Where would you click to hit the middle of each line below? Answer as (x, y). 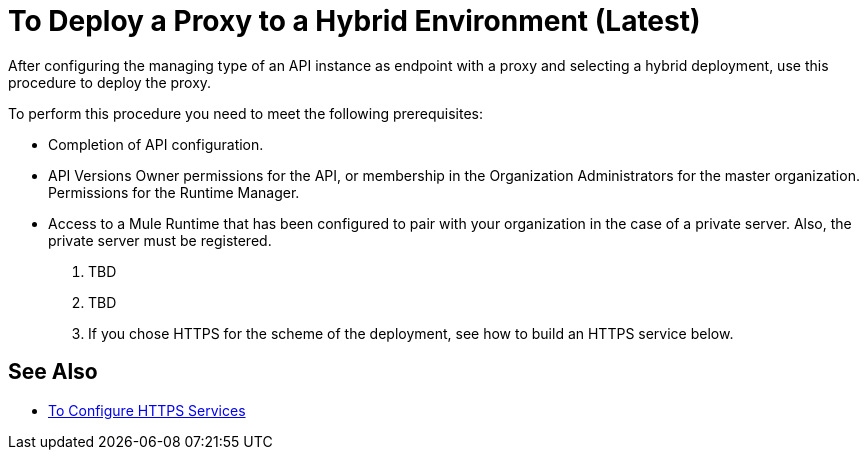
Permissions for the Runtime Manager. (174, 192)
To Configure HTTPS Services (147, 410)
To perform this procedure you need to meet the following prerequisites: (245, 113)
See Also (53, 372)
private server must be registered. (160, 240)
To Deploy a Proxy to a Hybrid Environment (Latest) (354, 21)
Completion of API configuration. (156, 144)
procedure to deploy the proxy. (110, 82)
